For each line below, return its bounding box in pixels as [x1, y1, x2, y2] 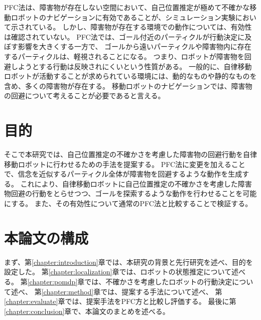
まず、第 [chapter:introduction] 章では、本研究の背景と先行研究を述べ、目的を [4, 256, 253, 267]
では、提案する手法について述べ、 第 [100, 286, 222, 296]
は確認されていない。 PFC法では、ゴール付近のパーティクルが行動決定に [4, 31, 245, 42]
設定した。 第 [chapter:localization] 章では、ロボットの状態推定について [4, 266, 232, 277]
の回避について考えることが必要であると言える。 [4, 90, 165, 101]
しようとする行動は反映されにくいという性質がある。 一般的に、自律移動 [11, 61, 252, 71]
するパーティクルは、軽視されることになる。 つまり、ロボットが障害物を [4, 51, 244, 61]
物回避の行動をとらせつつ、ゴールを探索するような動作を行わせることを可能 [4, 188, 257, 199]
